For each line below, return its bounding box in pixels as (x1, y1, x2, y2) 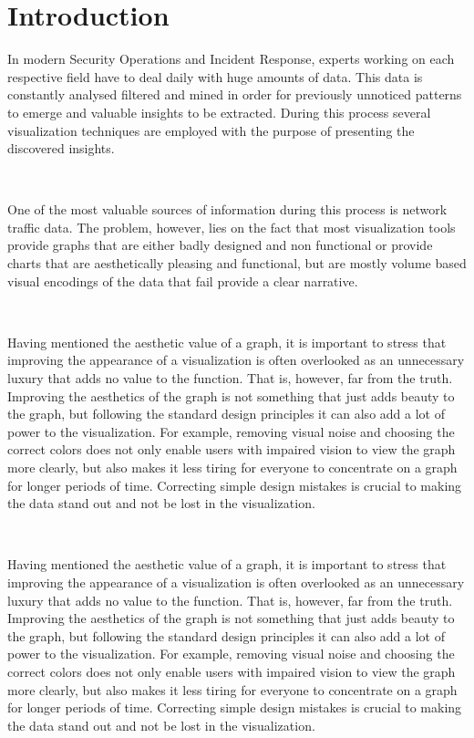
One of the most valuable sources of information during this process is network (7, 200, 448, 219)
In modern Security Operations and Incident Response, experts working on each (7, 49, 455, 68)
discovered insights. (7, 139, 115, 158)
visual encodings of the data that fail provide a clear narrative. (7, 271, 358, 290)
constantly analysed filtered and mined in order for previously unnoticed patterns (7, 85, 462, 104)
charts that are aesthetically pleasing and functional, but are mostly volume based (7, 254, 467, 273)
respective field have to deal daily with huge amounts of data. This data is (7, 67, 423, 86)
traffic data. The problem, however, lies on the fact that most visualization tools (7, 217, 456, 236)
